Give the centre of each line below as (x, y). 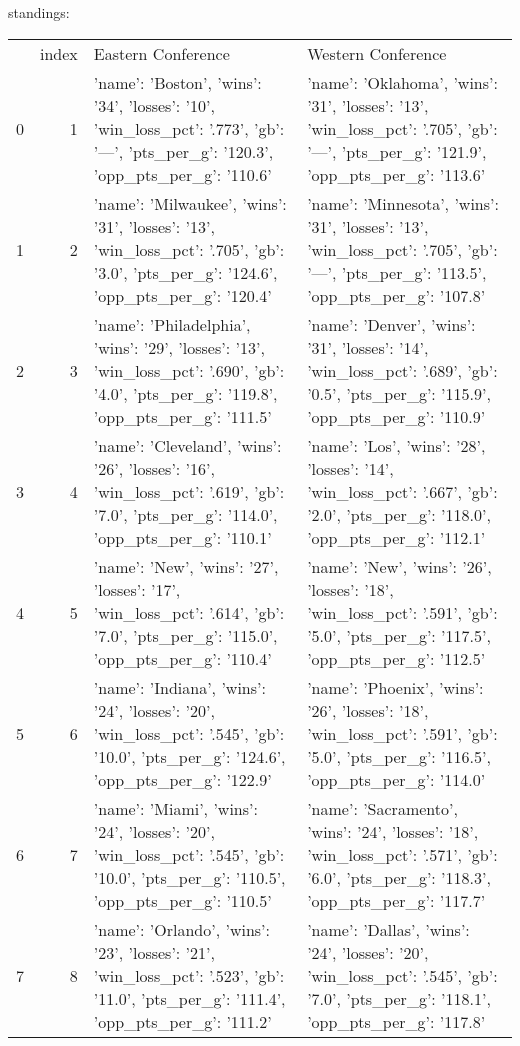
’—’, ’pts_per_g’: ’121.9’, (397, 151)
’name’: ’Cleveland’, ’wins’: (187, 445)
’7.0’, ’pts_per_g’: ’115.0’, (185, 635)
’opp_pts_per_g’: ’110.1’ (182, 537)
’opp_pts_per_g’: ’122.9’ (182, 779)
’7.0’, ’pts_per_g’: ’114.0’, (185, 514)
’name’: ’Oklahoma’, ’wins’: (402, 82)
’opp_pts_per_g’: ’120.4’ (182, 295)
